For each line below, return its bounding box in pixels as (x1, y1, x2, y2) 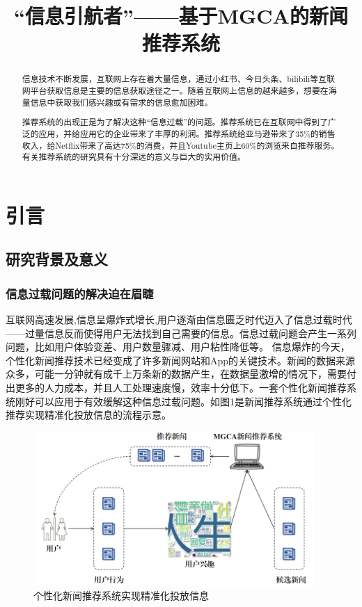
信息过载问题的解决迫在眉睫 (6, 284, 154, 302)
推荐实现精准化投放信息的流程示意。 (6, 407, 171, 422)
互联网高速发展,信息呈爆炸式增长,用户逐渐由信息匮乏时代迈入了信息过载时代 (6, 312, 352, 327)
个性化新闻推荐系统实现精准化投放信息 (33, 588, 209, 603)
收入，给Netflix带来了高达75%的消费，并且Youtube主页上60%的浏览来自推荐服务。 (22, 139, 340, 151)
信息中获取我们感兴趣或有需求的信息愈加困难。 (30, 96, 213, 108)
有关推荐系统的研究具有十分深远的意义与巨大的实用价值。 (22, 151, 246, 163)
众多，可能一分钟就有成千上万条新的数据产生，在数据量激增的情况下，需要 (6, 366, 347, 381)
